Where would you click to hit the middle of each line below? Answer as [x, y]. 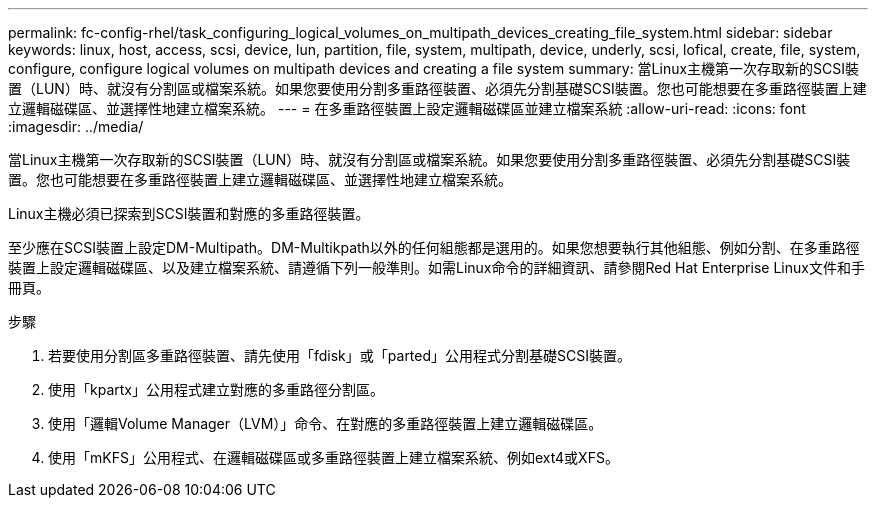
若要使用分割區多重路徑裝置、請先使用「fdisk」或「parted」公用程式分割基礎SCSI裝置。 [339, 355]
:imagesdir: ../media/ [76, 126]
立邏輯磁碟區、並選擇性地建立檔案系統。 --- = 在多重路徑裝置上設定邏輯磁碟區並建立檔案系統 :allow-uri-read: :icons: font [407, 108]
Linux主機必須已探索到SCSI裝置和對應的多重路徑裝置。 [189, 213]
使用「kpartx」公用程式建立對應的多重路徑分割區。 [216, 389]
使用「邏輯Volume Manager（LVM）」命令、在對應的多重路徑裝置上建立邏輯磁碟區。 [325, 423]
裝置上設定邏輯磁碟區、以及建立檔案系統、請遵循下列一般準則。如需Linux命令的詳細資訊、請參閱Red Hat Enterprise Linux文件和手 [436, 267]
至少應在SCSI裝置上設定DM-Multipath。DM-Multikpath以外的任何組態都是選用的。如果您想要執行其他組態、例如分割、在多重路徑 [434, 247]
